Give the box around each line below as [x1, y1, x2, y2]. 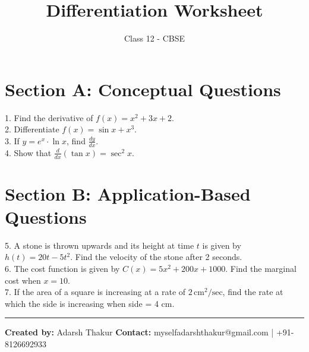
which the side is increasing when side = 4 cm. [5, 297, 175, 309]
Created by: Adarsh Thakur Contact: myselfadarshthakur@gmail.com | [5, 326, 274, 338]
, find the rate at [222, 286, 283, 298]
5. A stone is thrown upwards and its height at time [5, 239, 194, 251]
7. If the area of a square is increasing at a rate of [5, 286, 186, 298]
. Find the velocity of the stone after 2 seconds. [70, 250, 242, 263]
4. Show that [5, 146, 52, 158]
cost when [5, 274, 41, 286]
